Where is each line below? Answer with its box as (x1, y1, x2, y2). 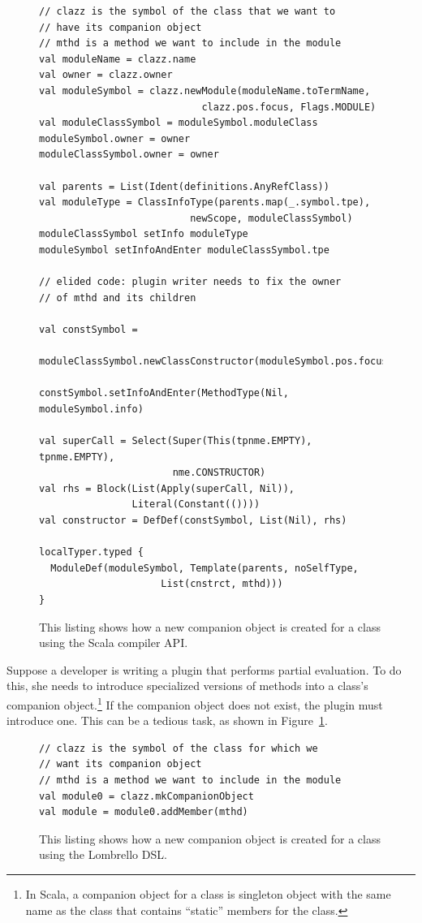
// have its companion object (39, 21, 202, 33)
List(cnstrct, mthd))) (161, 578, 283, 590)
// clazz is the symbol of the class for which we (39, 742, 318, 754)
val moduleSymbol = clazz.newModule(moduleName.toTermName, (39, 84, 371, 97)
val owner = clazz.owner (39, 69, 173, 81)
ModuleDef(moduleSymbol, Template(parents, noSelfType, (50, 562, 359, 574)
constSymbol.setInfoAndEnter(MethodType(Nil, (39, 387, 289, 399)
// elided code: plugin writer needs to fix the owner (39, 276, 342, 288)
